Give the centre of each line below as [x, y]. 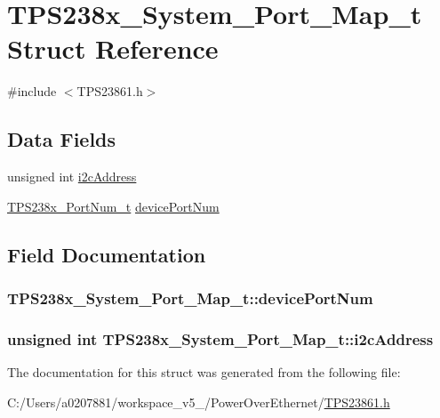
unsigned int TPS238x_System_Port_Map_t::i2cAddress [220, 338]
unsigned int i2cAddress [72, 177]
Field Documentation [107, 254]
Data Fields [62, 139]
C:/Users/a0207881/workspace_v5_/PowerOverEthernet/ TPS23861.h [199, 402]
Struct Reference [113, 48]
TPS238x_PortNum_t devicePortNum [113, 206]
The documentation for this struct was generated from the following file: [204, 372]
